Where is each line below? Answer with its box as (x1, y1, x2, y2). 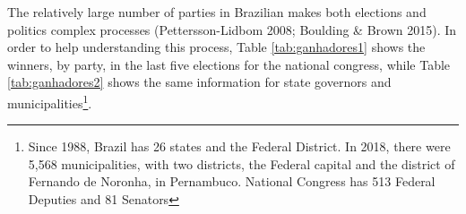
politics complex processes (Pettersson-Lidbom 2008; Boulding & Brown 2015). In (7, 20, 457, 39)
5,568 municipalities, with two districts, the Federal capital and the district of (28, 154, 455, 173)
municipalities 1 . (7, 90, 92, 112)
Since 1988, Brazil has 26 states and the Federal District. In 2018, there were (28, 137, 451, 156)
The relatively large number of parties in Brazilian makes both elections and (7, 3, 427, 21)
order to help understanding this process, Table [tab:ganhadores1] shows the (7, 38, 426, 56)
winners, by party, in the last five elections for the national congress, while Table (7, 55, 451, 73)
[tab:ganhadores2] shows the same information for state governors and (7, 73, 392, 91)
